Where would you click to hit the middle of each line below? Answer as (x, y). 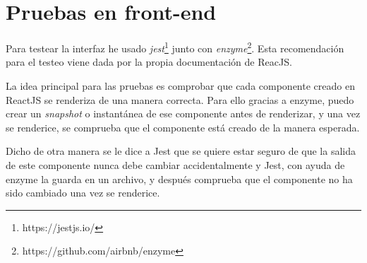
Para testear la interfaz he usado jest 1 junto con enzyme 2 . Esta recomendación (175, 47)
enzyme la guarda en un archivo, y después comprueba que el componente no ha (179, 179)
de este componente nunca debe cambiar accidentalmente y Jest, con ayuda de (175, 164)
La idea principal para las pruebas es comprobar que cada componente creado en (180, 85)
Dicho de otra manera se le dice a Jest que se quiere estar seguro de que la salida (181, 151)
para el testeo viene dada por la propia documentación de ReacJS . (149, 62)
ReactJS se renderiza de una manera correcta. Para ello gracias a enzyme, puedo (180, 99)
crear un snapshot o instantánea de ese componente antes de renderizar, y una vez (183, 113)
